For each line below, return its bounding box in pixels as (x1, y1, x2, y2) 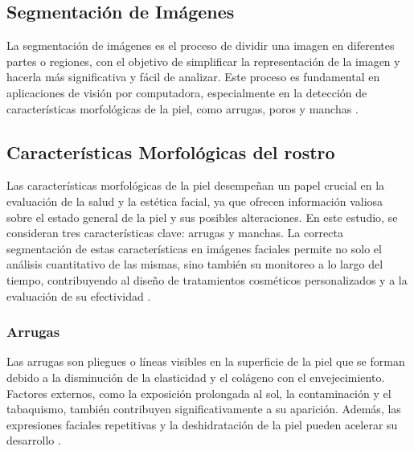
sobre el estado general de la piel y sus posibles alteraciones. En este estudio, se (6, 208, 398, 225)
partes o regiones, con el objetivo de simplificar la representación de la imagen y (6, 52, 400, 69)
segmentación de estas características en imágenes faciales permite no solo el (6, 240, 382, 256)
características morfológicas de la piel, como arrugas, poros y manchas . (6, 100, 359, 117)
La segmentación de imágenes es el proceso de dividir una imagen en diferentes (6, 37, 395, 54)
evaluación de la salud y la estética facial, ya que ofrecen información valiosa (6, 192, 383, 209)
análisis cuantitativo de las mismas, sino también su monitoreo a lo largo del (6, 256, 383, 273)
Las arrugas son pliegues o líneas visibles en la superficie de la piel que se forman (6, 353, 405, 370)
